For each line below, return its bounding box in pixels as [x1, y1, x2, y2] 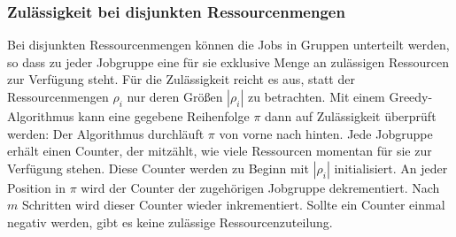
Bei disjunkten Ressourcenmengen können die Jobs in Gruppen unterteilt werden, [7, 35, 450, 54]
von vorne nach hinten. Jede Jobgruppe [219, 124, 433, 142]
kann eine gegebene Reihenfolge [78, 107, 250, 125]
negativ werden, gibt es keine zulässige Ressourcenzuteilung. [7, 212, 333, 231]
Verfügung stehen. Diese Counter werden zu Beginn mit [7, 158, 309, 177]
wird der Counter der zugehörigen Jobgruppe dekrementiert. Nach [81, 178, 440, 196]
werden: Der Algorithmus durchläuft [7, 124, 205, 142]
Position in [7, 178, 66, 196]
